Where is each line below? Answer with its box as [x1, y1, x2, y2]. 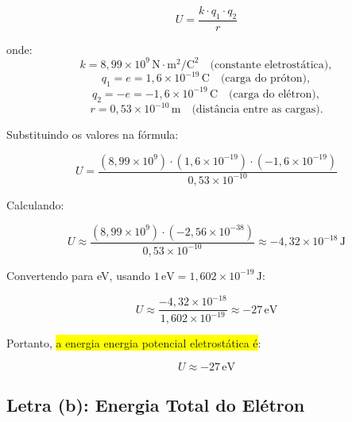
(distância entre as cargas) [191, 104, 320, 116]
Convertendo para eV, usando [6, 267, 151, 283]
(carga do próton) [220, 73, 308, 85]
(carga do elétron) [229, 88, 316, 100]
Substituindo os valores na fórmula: [6, 126, 179, 143]
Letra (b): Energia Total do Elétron [6, 393, 305, 417]
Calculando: [6, 196, 64, 213]
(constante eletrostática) [210, 59, 329, 71]
